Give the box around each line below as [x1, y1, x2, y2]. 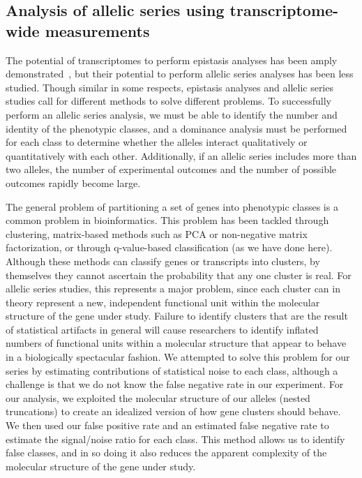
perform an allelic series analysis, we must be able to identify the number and [6, 107, 338, 121]
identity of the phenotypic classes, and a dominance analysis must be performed [6, 121, 347, 135]
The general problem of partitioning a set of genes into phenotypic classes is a [6, 199, 338, 214]
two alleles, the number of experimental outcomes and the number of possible [6, 162, 337, 177]
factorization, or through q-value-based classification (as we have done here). [6, 240, 333, 255]
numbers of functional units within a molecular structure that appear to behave [6, 336, 347, 350]
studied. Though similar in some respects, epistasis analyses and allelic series [6, 80, 333, 94]
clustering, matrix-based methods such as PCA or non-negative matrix [6, 226, 308, 241]
